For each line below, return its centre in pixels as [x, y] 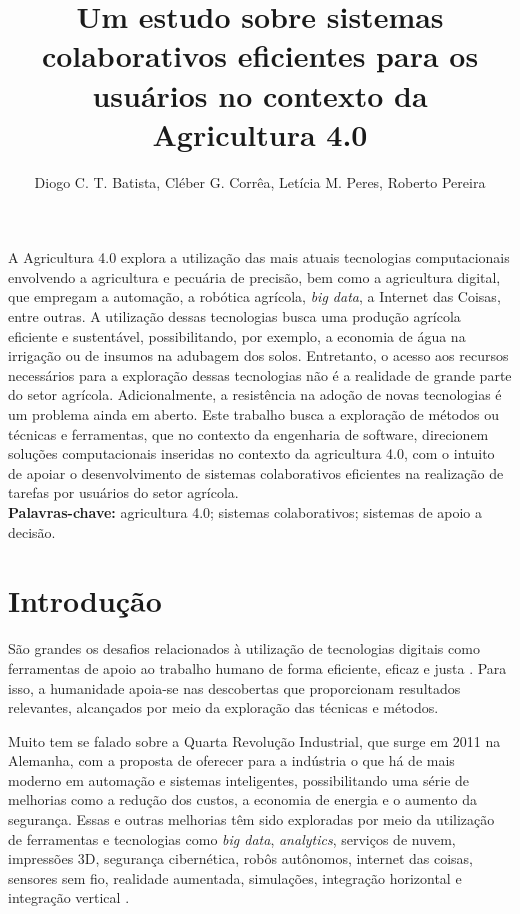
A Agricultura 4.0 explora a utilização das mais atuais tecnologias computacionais [259, 257]
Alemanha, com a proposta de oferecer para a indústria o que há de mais [231, 760]
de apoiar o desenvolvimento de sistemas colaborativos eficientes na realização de [256, 472]
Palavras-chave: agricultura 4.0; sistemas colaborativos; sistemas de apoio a [245, 512]
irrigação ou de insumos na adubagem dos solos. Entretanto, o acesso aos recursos [258, 355]
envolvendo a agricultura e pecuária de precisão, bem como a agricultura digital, [254, 276]
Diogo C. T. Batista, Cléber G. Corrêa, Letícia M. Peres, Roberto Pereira [260, 181]
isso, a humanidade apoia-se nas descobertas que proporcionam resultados [234, 687]
